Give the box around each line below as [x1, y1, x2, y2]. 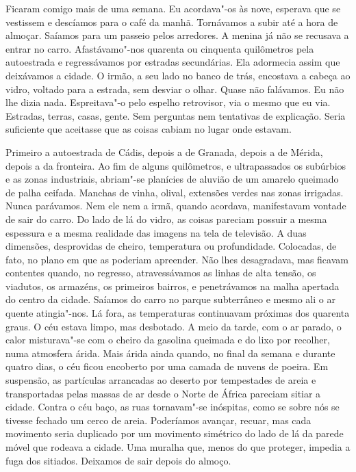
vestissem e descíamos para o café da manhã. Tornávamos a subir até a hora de [5, 14, 338, 29]
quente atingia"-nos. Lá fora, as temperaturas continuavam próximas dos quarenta [5, 306, 350, 320]
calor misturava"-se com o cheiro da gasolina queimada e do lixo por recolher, [5, 332, 330, 347]
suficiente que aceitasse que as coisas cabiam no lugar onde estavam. [5, 122, 292, 136]
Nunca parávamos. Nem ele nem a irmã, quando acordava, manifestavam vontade [5, 198, 346, 213]
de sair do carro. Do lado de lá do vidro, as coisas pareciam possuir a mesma [5, 211, 327, 226]
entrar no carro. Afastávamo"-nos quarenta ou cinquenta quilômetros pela [5, 41, 314, 55]
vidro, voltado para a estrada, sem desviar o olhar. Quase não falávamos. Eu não [5, 81, 344, 96]
